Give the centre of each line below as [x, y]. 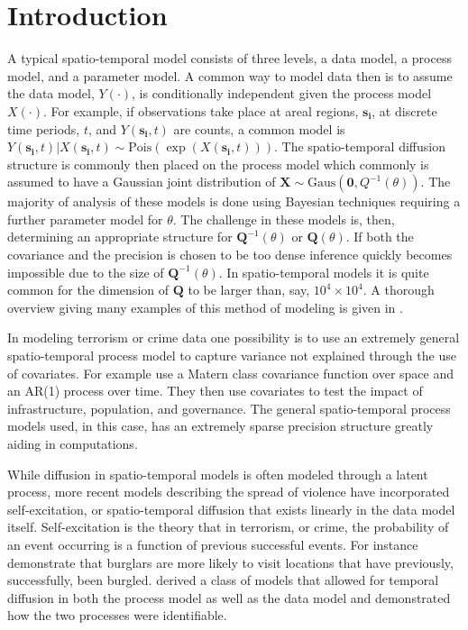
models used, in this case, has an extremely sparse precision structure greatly [220, 426]
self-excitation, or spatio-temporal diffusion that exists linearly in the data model [231, 509]
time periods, [44, 128]
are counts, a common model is [259, 128]
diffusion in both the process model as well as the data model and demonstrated [229, 597]
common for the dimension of [88, 290]
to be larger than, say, [249, 290]
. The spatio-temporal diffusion [360, 146]
